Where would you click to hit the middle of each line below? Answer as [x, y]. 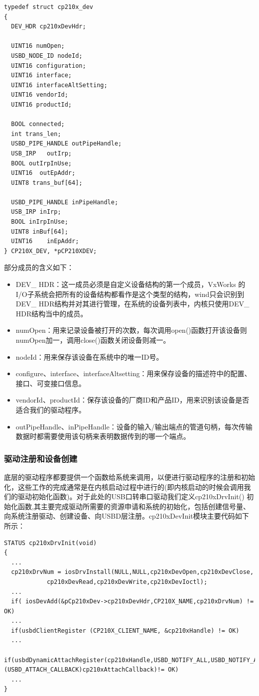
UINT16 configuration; [49, 66]
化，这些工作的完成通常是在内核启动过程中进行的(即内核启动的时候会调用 [124, 487]
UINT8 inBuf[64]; [40, 231]
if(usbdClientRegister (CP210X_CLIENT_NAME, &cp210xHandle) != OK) [125, 630]
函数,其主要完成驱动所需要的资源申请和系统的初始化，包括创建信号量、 [134, 506]
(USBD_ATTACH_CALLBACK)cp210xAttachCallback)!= [84, 670]
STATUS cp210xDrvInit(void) [51, 543]
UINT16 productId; [42, 104]
